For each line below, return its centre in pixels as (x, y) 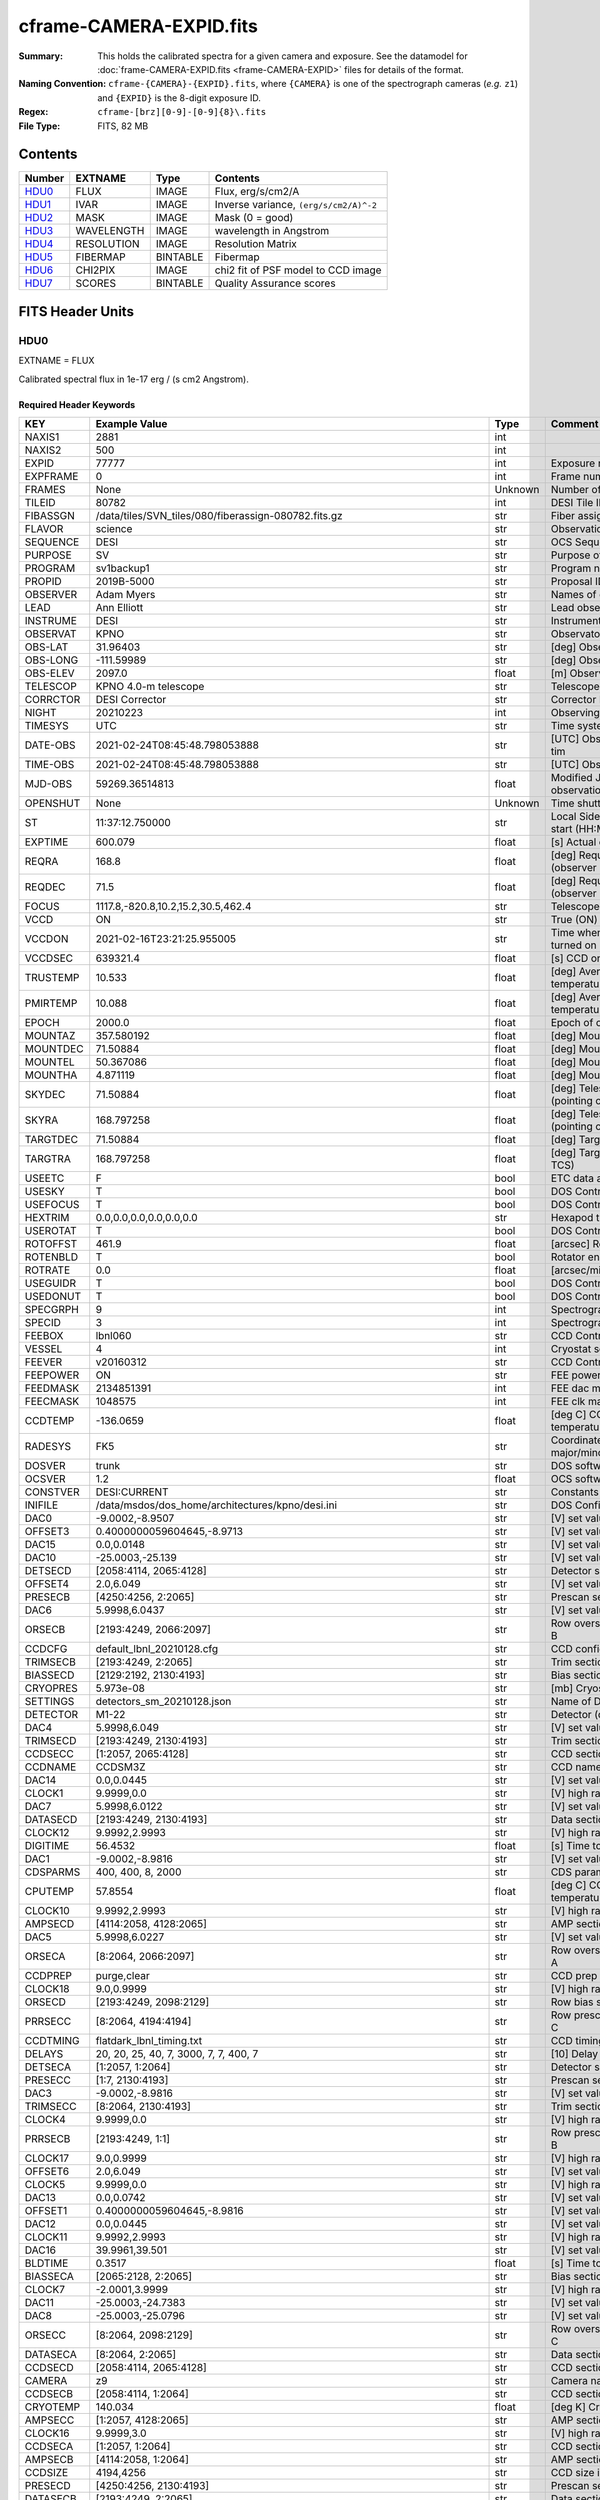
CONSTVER (52, 1492)
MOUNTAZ (50, 1035)
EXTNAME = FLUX (56, 361)
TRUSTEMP (52, 977)
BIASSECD (49, 1675)
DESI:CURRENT (132, 1492)
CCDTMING (52, 2040)
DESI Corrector (131, 699)
